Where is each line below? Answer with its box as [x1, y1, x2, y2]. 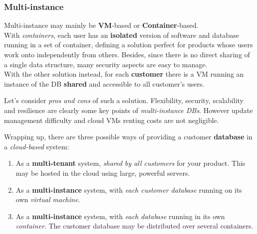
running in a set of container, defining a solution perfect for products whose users [4, 39, 253, 50]
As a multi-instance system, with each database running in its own [15, 211, 225, 221]
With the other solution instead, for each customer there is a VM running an [4, 69, 244, 79]
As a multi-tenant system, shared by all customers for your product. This [15, 158, 246, 168]
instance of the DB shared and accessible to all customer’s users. [4, 78, 205, 89]
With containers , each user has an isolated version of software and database [4, 29, 239, 40]
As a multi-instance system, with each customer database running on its [15, 184, 242, 195]
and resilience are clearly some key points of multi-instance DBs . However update [4, 105, 253, 115]
